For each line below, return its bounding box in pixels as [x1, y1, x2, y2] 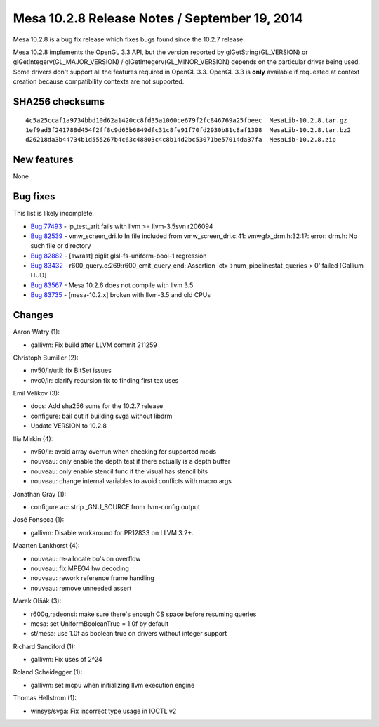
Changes [13, 309, 54, 321]
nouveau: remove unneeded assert [30, 584, 132, 592]
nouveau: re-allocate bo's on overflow [30, 554, 141, 563]
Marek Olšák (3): [13, 597, 62, 605]
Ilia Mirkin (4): [13, 434, 53, 443]
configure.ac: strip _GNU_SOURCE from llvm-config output [30, 503, 200, 511]
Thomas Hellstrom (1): [13, 694, 77, 702]
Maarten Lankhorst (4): [13, 542, 80, 550]
